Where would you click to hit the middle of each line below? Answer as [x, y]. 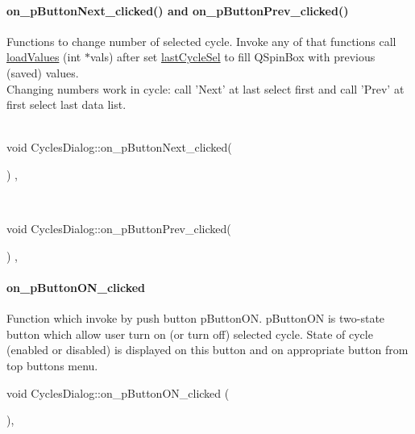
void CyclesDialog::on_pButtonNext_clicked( [119, 147]
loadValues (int [44, 57]
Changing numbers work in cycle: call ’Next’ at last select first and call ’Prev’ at [205, 88]
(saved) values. [43, 72]
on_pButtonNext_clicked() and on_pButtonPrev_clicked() [178, 10]
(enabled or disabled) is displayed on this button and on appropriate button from [207, 350]
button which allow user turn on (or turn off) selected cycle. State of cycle [190, 334]
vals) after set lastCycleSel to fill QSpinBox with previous [232, 57]
